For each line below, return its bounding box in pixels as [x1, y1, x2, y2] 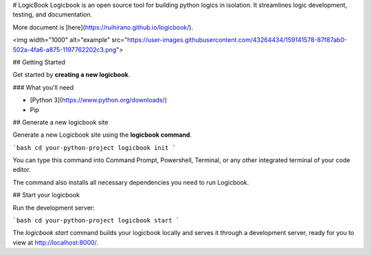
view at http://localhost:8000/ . [12, 238, 99, 247]
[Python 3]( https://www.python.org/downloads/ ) [30, 96, 168, 104]
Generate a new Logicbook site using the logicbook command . [12, 131, 192, 139]
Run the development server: [12, 203, 95, 212]
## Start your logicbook [12, 191, 80, 199]
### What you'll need [12, 83, 74, 91]
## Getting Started [12, 58, 65, 66]
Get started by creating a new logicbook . [12, 71, 131, 79]
